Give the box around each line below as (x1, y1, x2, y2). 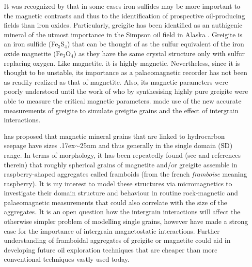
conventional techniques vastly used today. (4, 254, 130, 264)
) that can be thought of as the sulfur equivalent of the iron (67, 39, 244, 49)
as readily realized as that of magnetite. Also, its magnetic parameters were (4, 76, 228, 87)
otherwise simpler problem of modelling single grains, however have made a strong (4, 216, 248, 226)
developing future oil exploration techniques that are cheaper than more (4, 244, 218, 254)
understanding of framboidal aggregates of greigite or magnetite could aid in (4, 235, 231, 245)
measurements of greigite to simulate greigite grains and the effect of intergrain (4, 105, 239, 115)
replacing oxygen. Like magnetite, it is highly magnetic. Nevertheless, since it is (4, 58, 240, 68)
